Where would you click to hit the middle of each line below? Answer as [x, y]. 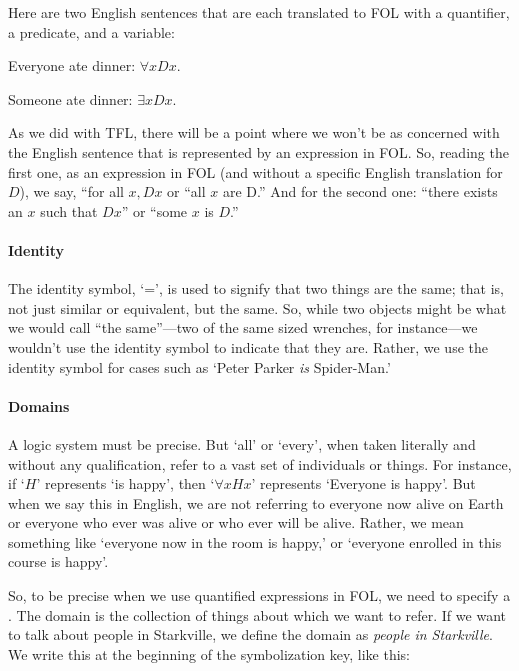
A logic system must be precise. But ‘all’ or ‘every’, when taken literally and [242, 443]
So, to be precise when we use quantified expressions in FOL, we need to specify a [259, 595]
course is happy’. [58, 561]
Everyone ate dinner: [72, 65]
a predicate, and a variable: [91, 31]
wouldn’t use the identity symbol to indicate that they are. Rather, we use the [248, 346]
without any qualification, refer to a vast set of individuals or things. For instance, [260, 463]
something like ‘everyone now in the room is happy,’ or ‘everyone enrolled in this [255, 541]
